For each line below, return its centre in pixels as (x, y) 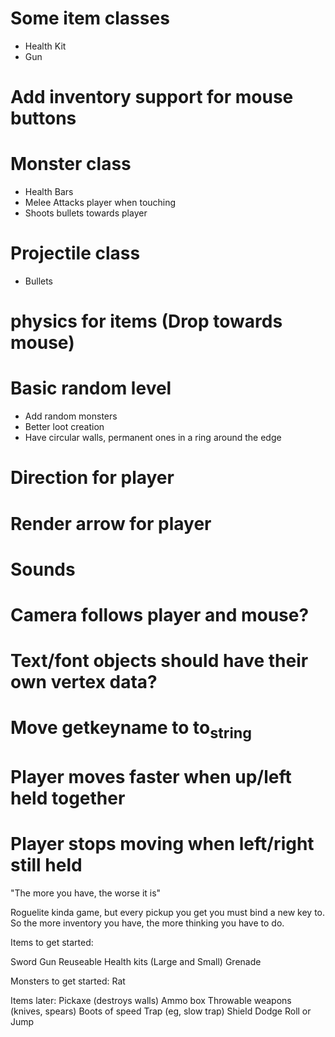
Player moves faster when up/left (151, 777)
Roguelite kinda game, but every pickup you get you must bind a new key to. (168, 912)
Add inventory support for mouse (152, 97)
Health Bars (49, 192)
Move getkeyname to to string (131, 729)
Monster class (71, 164)
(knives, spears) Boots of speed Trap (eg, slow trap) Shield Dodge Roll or (161, 1011)
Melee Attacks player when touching (100, 203)
